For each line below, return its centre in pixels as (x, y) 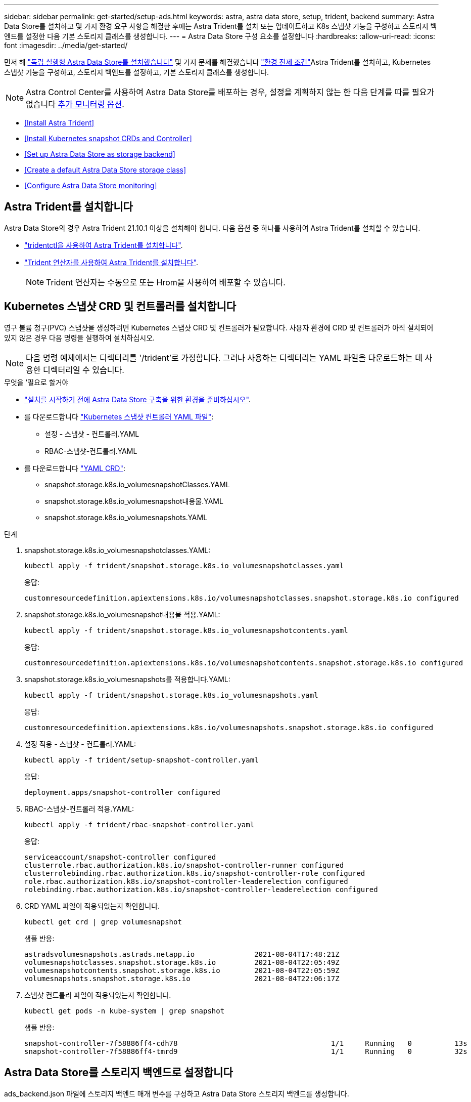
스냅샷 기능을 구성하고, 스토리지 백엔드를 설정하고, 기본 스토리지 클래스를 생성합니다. (137, 72)
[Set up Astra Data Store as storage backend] (100, 154)
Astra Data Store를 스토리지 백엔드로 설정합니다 (119, 1073)
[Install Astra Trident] (59, 123)
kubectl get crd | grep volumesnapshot (103, 922)
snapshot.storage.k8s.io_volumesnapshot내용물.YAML (134, 501)
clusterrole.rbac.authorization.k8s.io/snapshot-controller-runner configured (184, 865)
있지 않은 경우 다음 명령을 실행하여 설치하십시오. (80, 337)
